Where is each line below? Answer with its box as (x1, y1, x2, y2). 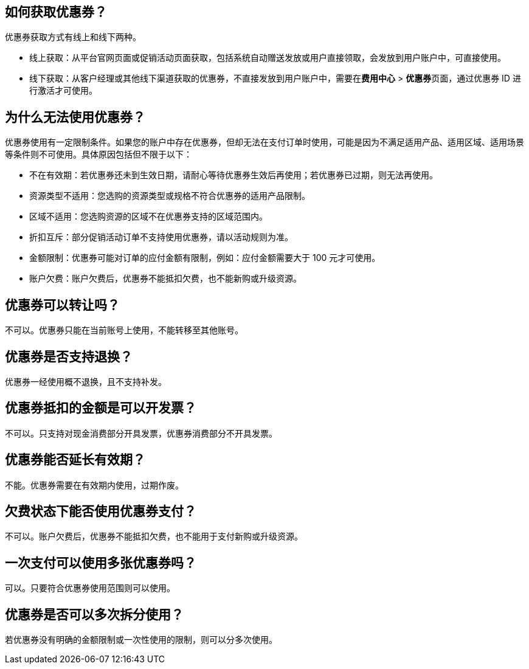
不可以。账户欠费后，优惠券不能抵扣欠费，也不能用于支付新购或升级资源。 (5, 531, 303, 542)
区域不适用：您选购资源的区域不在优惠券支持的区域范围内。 (29, 211, 268, 222)
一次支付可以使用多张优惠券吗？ (5, 555, 196, 570)
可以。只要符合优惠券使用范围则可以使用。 (5, 583, 175, 594)
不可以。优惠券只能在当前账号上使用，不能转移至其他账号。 (5, 325, 243, 336)
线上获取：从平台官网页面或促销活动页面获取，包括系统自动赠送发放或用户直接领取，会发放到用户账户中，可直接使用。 (29, 52, 506, 63)
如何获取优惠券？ (5, 4, 107, 19)
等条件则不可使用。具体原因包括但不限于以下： (5, 149, 192, 160)
